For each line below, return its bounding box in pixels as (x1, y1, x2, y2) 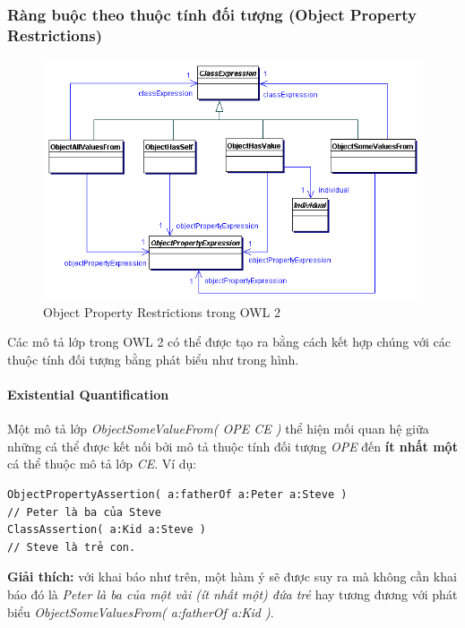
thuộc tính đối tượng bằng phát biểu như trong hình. (7, 349, 299, 368)
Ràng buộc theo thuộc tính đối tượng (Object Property (7, 3, 417, 25)
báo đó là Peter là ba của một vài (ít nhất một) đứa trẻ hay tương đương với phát (7, 584, 458, 603)
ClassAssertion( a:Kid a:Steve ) (7, 523, 206, 537)
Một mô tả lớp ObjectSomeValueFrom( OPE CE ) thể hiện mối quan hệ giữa (7, 419, 429, 438)
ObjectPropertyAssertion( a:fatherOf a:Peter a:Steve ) (7, 487, 348, 501)
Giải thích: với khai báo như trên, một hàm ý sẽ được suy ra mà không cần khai (7, 567, 457, 586)
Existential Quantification (7, 384, 169, 403)
